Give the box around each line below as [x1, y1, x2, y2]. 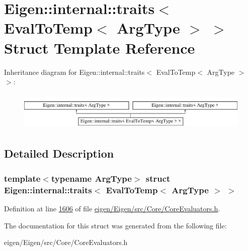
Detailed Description [4, 146, 114, 161]
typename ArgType [51, 172, 132, 184]
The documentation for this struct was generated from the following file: [4, 220, 227, 230]
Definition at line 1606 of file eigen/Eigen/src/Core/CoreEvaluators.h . [4, 203, 220, 213]
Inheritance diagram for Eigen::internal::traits [4, 66, 145, 77]
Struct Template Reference [4, 37, 195, 58]
